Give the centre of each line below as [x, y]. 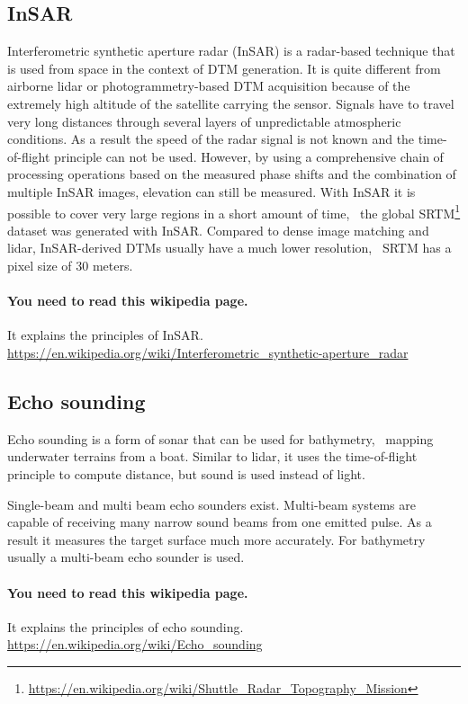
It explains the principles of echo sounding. [126, 626]
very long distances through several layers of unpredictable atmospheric [204, 121]
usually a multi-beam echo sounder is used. [126, 557]
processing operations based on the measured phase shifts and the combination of [232, 174]
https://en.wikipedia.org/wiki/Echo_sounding [135, 644]
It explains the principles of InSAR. [105, 335]
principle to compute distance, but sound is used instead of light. [186, 473]
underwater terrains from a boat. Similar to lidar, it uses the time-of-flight [212, 456]
